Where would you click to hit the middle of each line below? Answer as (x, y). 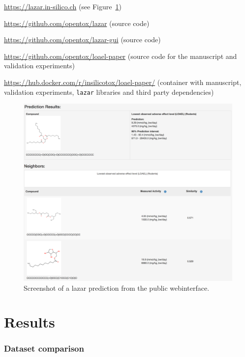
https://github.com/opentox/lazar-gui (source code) (82, 40)
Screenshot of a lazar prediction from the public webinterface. (117, 288)
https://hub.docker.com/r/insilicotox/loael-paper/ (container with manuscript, (123, 82)
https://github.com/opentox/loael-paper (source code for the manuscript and (121, 56)
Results (30, 321)
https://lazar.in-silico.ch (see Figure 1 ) (63, 6)
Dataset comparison (44, 348)
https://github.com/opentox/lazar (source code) (77, 23)
